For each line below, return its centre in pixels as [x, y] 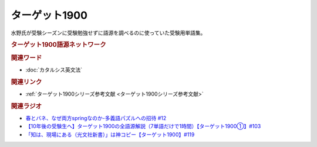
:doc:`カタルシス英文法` [54, 70]
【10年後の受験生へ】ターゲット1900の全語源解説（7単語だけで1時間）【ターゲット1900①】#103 [143, 127]
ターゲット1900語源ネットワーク [58, 45]
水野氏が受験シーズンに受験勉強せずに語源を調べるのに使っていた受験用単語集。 [108, 33]
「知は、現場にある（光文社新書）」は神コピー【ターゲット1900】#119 [110, 134]
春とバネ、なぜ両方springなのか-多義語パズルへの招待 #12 [96, 118]
